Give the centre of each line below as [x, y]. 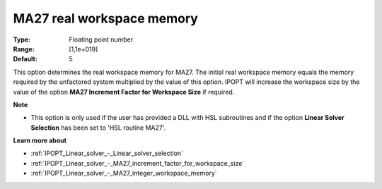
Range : [24, 49]
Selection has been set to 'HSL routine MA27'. [98, 128]
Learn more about [40, 140]
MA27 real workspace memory [105, 18]
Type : [22, 39]
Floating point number [101, 39]
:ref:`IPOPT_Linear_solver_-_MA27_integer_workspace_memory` [124, 173]
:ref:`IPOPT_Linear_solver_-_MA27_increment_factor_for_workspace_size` [138, 163]
